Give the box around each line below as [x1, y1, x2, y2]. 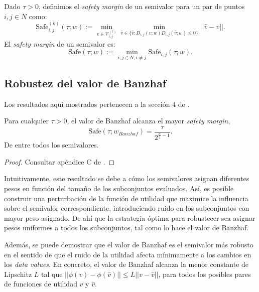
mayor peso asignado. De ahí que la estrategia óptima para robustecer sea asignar [4, 212, 255, 223]
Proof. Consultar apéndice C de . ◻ [4, 156, 115, 167]
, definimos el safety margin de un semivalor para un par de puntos [38, 1, 245, 11]
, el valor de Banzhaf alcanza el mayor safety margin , [67, 115, 230, 126]
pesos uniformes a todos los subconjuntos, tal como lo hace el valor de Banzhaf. [4, 222, 249, 233]
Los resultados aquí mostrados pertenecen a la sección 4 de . [4, 98, 190, 109]
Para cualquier [4, 115, 49, 126]
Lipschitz [4, 268, 32, 279]
